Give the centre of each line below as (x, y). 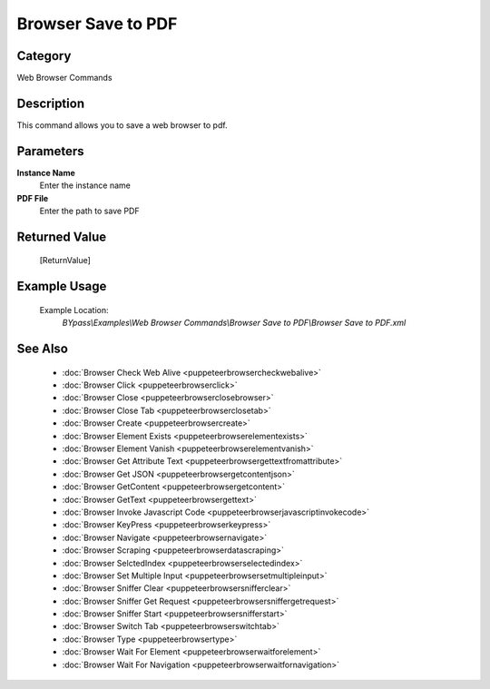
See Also (42, 349)
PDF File (33, 198)
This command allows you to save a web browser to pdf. (122, 125)
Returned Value (62, 236)
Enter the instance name (85, 185)
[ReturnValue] (65, 261)
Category (44, 56)
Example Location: (74, 310)
